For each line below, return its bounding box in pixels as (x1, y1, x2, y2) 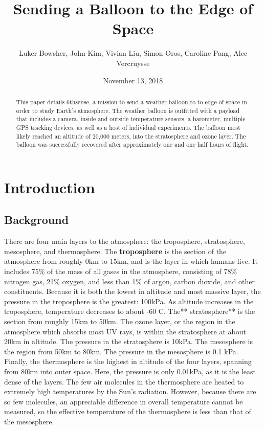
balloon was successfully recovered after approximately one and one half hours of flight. (16, 140, 249, 149)
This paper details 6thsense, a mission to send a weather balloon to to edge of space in (16, 97, 247, 106)
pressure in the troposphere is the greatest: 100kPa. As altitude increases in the (4, 296, 254, 306)
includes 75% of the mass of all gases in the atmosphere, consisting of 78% (4, 266, 237, 276)
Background (4, 212, 69, 228)
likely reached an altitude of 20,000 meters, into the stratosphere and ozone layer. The (16, 131, 246, 140)
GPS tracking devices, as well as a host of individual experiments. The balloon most (16, 123, 240, 131)
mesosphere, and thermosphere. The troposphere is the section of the (4, 245, 227, 256)
